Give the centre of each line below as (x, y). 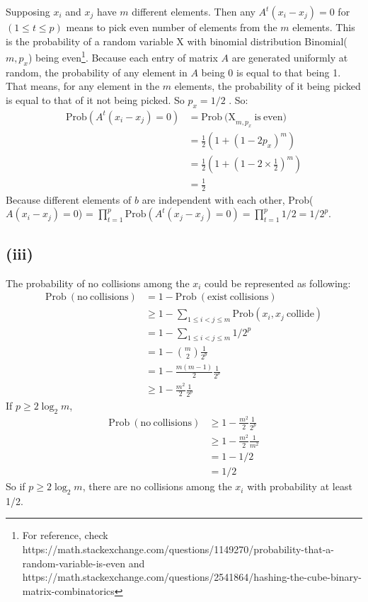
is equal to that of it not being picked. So (95, 99)
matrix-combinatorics (68, 590)
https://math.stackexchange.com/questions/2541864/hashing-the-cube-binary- (192, 577)
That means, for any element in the (83, 86)
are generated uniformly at (290, 57)
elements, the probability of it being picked (268, 86)
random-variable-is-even (74, 563)
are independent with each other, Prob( (228, 199)
